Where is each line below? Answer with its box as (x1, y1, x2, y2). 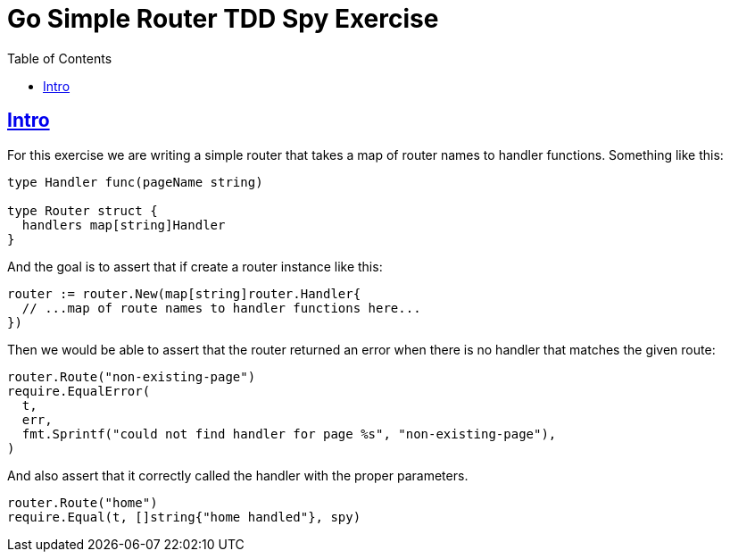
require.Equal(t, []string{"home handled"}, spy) (7, 509, 361, 524)
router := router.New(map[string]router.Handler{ (7, 286, 361, 301)
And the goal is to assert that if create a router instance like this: (7, 258, 383, 274)
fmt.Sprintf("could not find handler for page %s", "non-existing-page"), (21, 426, 557, 441)
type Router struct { (7, 203, 158, 218)
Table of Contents (7, 50, 112, 66)
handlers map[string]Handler (21, 217, 226, 232)
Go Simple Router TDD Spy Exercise (7, 4, 439, 34)
